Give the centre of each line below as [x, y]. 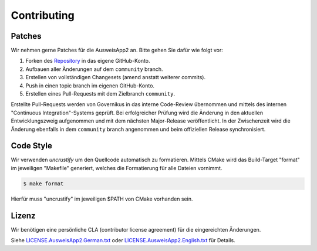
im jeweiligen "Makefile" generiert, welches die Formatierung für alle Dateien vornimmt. [117, 168]
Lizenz [23, 216]
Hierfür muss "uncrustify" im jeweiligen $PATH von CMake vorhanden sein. [102, 199]
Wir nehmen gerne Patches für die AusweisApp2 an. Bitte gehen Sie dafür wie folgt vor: [117, 50]
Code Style [31, 146]
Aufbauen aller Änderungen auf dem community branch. [95, 69]
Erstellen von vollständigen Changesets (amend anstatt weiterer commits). [115, 77]
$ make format [43, 184]
